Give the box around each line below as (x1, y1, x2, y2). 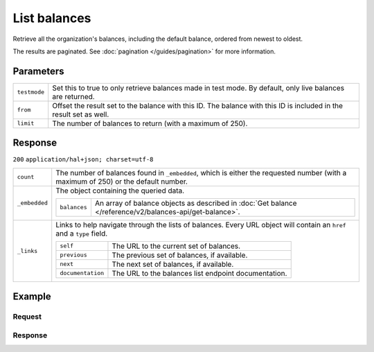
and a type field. (55, 229, 108, 238)
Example (12, 291, 51, 303)
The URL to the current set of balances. (112, 241, 241, 251)
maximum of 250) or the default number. (55, 177, 188, 186)
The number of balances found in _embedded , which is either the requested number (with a (55, 168, 347, 177)
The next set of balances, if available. (112, 259, 234, 269)
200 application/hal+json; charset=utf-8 (12, 156, 154, 164)
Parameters (12, 65, 64, 77)
